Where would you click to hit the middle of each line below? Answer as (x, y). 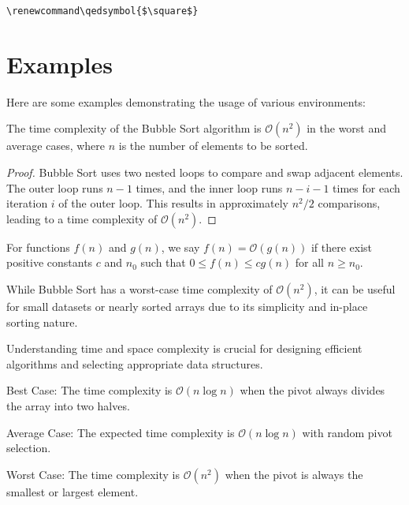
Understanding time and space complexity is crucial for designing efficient (184, 348)
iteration (27, 203)
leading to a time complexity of (82, 218)
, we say (180, 247)
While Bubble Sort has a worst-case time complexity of (139, 288)
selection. (29, 448)
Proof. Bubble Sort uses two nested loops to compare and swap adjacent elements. (205, 172)
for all (309, 262)
